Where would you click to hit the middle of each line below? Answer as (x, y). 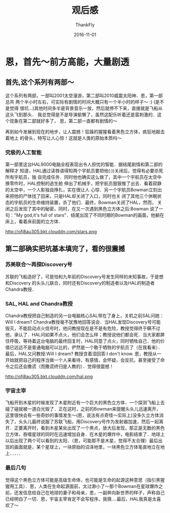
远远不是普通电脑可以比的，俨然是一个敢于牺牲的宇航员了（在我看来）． (88, 348)
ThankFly (85, 25)
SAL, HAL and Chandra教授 (39, 303)
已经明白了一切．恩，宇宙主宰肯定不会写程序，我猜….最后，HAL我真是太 (81, 499)
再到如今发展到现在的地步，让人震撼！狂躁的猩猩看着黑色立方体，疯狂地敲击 (85, 131)
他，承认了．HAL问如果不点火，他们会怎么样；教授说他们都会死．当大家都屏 (85, 335)
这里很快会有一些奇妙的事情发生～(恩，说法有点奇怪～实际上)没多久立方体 (82, 415)
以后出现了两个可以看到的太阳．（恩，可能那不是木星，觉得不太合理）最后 (82, 441)
